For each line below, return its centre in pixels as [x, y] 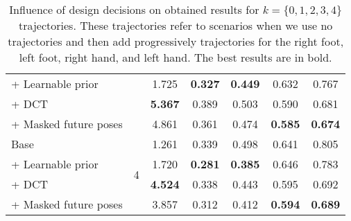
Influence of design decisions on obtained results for [134, 9]
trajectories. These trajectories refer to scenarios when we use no [175, 25]
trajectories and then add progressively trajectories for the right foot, [176, 41]
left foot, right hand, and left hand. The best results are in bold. [175, 57]
